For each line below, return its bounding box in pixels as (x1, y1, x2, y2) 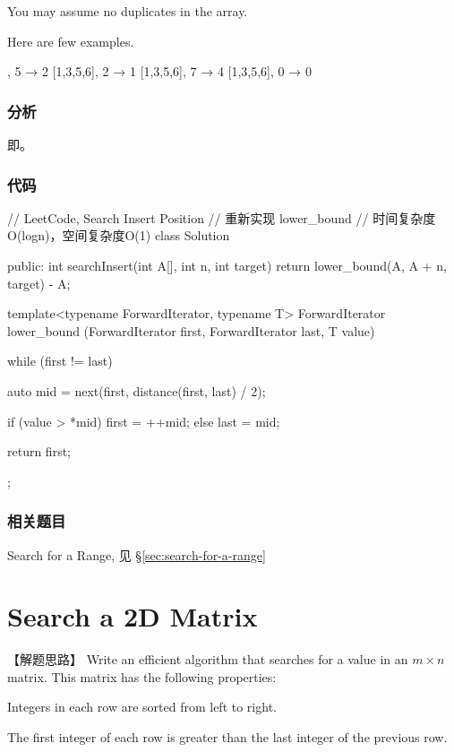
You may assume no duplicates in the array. (7, 2, 248, 20)
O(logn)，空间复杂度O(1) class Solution (7, 226, 230, 245)
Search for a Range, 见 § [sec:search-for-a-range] (7, 545, 266, 564)
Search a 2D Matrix (7, 598, 258, 635)
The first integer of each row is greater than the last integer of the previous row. (7, 728, 448, 747)
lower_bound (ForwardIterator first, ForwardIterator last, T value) (7, 321, 375, 340)
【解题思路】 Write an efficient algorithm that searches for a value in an (7, 650, 408, 669)
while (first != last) (7, 351, 113, 370)
